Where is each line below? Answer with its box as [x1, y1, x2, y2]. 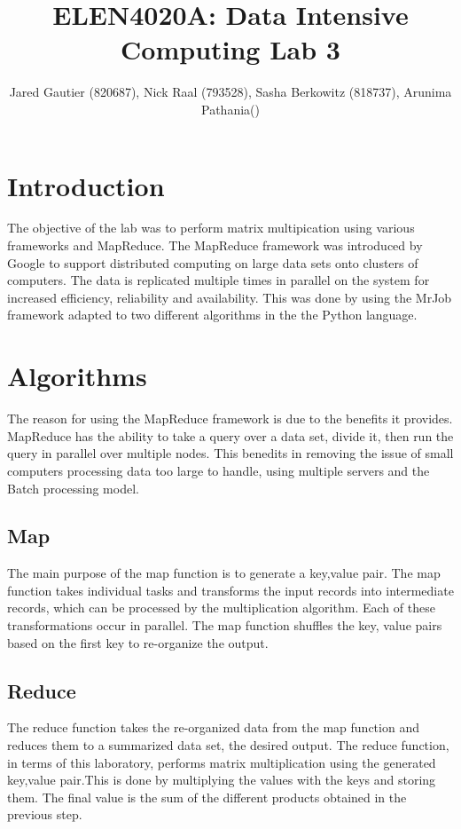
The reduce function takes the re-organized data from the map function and [7, 718, 419, 737]
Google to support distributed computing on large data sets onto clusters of [7, 253, 418, 272]
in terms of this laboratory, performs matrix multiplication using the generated [7, 753, 436, 771]
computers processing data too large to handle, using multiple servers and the [7, 461, 430, 479]
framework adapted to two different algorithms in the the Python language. [7, 305, 418, 324]
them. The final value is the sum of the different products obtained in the [7, 787, 407, 806]
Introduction [7, 167, 165, 203]
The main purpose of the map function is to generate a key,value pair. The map [7, 564, 441, 582]
